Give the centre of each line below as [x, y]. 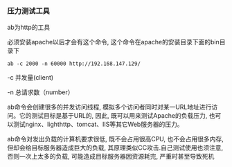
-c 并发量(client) [30, 78]
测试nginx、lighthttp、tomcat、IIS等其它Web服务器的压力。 [98, 124]
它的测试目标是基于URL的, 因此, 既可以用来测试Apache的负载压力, [113, 116]
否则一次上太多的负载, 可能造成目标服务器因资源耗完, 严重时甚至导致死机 [111, 157]
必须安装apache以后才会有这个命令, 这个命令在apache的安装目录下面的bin [113, 42]
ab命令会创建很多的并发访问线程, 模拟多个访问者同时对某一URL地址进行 [109, 107]
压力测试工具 [29, 10]
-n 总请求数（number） [41, 92]
